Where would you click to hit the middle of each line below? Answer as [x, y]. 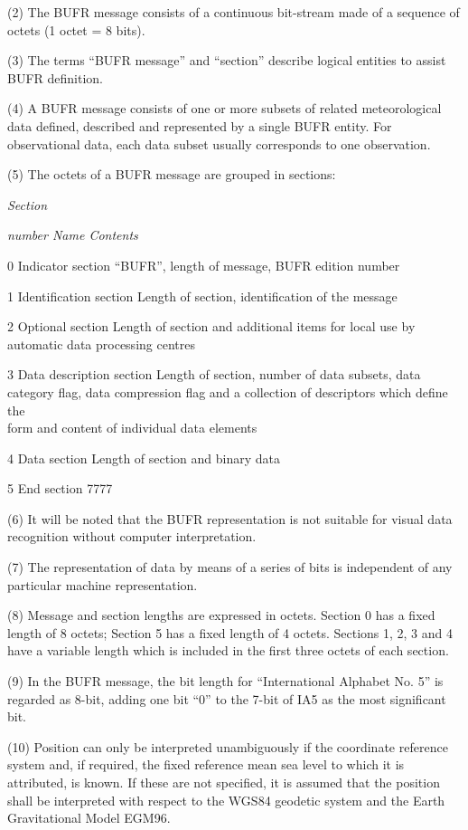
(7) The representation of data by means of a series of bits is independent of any [230, 567]
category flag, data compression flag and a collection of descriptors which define [228, 391]
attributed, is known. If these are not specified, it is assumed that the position [224, 782]
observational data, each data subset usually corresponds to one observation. [219, 143]
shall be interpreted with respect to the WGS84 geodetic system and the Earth [226, 800]
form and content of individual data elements [132, 428]
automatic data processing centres [101, 343]
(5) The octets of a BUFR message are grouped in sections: [172, 174]
